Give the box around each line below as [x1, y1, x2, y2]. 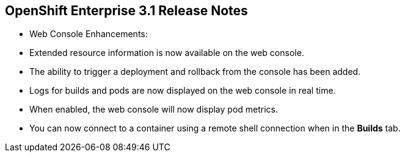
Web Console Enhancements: [29, 29, 148, 40]
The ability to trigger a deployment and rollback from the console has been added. [29, 66, 361, 77]
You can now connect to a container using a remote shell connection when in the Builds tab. [29, 123, 401, 134]
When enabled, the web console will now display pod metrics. [29, 104, 279, 115]
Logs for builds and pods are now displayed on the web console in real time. [29, 85, 336, 96]
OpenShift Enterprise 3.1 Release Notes [5, 3, 248, 18]
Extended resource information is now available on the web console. [29, 47, 304, 58]
